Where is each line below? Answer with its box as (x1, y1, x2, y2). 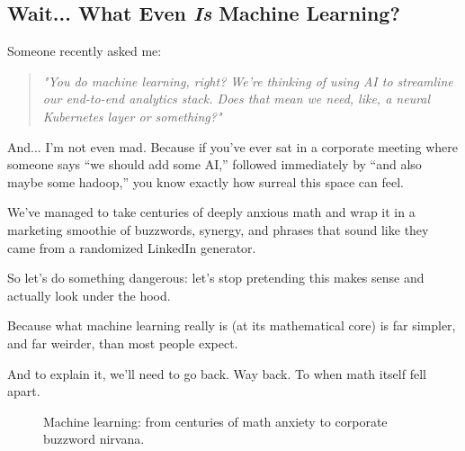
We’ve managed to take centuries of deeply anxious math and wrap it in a (7, 203, 416, 221)
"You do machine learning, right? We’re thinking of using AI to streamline (42, 71, 453, 90)
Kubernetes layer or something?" (42, 106, 222, 125)
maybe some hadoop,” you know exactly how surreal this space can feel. (7, 172, 404, 191)
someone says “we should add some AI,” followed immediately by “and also (7, 155, 422, 174)
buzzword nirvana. (43, 429, 145, 448)
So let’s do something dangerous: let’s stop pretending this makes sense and (7, 268, 425, 287)
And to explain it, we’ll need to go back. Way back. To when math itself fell (7, 364, 426, 383)
